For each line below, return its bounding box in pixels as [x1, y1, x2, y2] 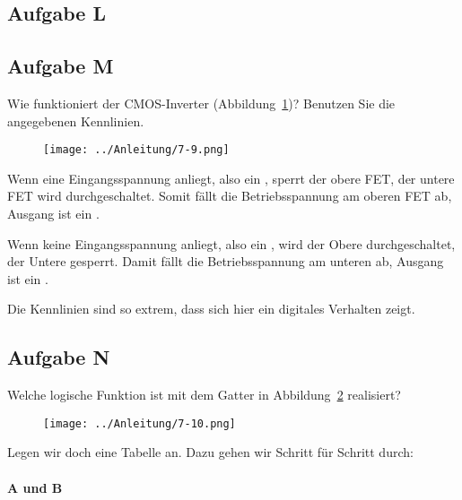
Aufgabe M [7, 52, 114, 80]
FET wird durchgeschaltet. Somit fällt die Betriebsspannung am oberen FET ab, [7, 186, 452, 205]
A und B [7, 478, 63, 496]
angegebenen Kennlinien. [7, 111, 144, 130]
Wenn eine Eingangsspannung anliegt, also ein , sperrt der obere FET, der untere [7, 168, 455, 187]
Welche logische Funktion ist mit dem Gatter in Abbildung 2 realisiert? [7, 385, 401, 404]
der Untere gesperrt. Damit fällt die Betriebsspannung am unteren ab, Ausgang [7, 252, 444, 271]
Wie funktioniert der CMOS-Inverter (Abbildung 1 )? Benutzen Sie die [7, 93, 396, 112]
